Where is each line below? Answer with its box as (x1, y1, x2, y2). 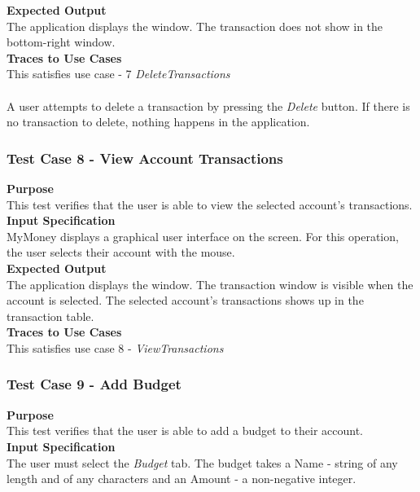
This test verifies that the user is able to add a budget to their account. (7, 422, 363, 439)
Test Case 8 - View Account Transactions (7, 147, 283, 168)
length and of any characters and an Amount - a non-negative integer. (7, 470, 357, 487)
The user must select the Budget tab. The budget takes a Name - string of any (7, 454, 398, 471)
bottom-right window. (7, 33, 116, 51)
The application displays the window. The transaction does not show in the (7, 17, 383, 34)
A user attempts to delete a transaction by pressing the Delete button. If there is (7, 97, 410, 114)
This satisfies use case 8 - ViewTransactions (7, 339, 224, 356)
